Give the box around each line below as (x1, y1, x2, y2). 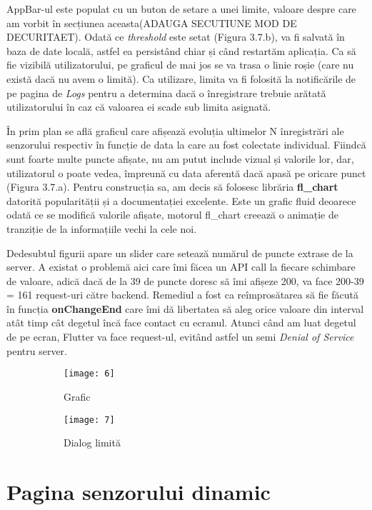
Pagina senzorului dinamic (6, 476, 271, 506)
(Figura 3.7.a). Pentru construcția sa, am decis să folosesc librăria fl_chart (6, 179, 338, 194)
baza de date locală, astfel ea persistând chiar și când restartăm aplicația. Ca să (6, 43, 356, 58)
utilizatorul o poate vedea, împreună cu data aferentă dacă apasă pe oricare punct (6, 165, 366, 180)
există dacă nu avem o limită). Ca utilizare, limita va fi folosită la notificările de (6, 71, 356, 86)
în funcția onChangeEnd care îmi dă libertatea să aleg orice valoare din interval (6, 301, 364, 316)
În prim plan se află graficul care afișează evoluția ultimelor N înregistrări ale (6, 123, 344, 138)
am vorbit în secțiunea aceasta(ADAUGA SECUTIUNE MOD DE (6, 15, 297, 30)
